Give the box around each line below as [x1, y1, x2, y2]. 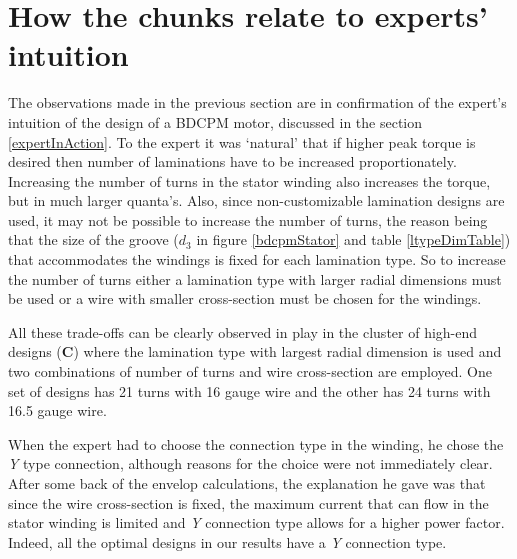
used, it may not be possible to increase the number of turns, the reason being [8, 209, 488, 230]
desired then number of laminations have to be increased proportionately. [8, 151, 457, 172]
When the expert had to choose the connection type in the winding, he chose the [8, 433, 504, 454]
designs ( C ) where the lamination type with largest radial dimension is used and [8, 341, 502, 362]
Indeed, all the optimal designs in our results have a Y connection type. [8, 531, 447, 552]
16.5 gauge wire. [8, 400, 107, 421]
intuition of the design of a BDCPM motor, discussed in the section [8, 111, 423, 132]
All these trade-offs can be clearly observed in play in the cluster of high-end [8, 321, 478, 342]
